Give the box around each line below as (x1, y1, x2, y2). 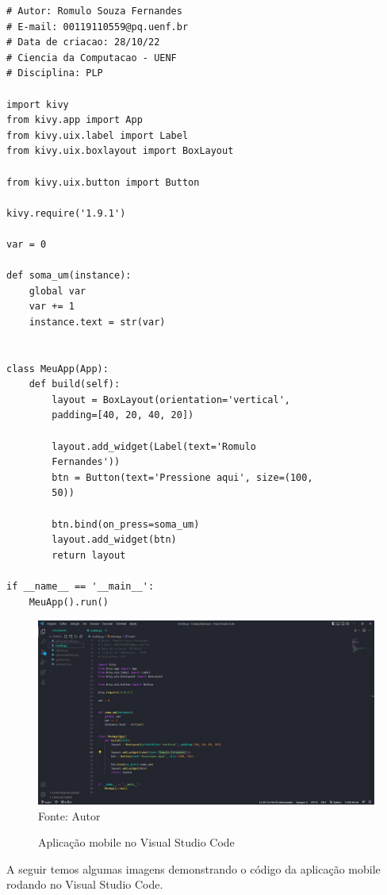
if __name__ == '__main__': (6, 580, 155, 592)
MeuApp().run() (29, 596, 109, 608)
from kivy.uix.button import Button (6, 176, 200, 188)
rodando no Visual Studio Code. (6, 876, 163, 893)
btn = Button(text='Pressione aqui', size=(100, (52, 471, 313, 483)
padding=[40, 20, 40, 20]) (52, 409, 194, 421)
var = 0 (6, 238, 47, 250)
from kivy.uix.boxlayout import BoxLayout (6, 145, 234, 157)
